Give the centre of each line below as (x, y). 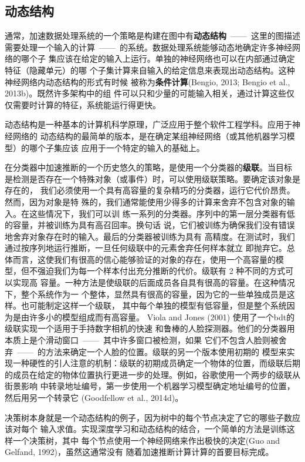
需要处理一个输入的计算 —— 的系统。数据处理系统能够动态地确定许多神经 (148, 47)
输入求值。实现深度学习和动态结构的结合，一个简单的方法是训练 (163, 429)
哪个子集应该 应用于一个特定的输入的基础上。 (117, 147)
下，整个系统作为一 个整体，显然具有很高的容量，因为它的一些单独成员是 (146, 294)
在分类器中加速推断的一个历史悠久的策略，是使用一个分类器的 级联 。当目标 (148, 167)
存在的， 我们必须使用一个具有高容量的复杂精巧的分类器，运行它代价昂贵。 (150, 190)
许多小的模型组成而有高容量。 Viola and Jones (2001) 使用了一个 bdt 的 (162, 317)
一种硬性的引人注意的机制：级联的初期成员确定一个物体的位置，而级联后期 (156, 363)
